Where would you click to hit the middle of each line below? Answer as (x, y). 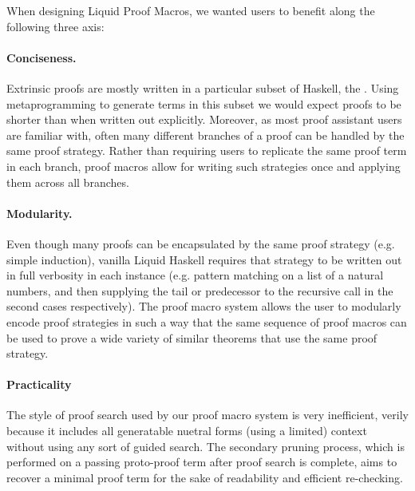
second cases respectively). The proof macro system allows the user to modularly (204, 306)
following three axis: (55, 26)
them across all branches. (68, 182)
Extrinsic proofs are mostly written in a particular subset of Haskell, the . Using (203, 87)
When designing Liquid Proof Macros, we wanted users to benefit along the (191, 10)
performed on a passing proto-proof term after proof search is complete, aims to (202, 462)
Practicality (39, 384)
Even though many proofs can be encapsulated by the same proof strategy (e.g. (201, 243)
